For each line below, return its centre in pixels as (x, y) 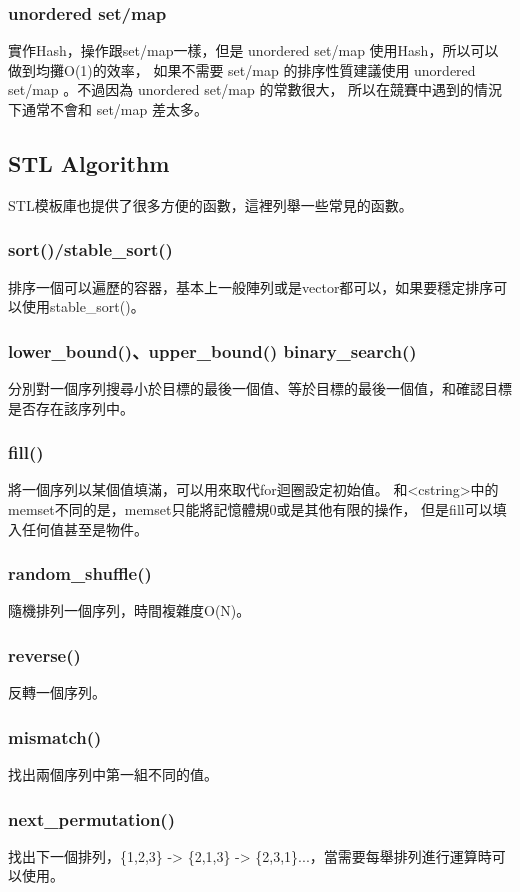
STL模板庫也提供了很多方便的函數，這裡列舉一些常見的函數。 (210, 204)
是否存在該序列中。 (71, 407)
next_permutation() (91, 818)
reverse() (44, 654)
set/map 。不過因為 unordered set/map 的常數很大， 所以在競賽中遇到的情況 (255, 89)
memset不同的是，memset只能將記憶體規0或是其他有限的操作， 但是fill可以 (250, 509)
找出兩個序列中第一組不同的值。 (113, 774)
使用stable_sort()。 (83, 306)
